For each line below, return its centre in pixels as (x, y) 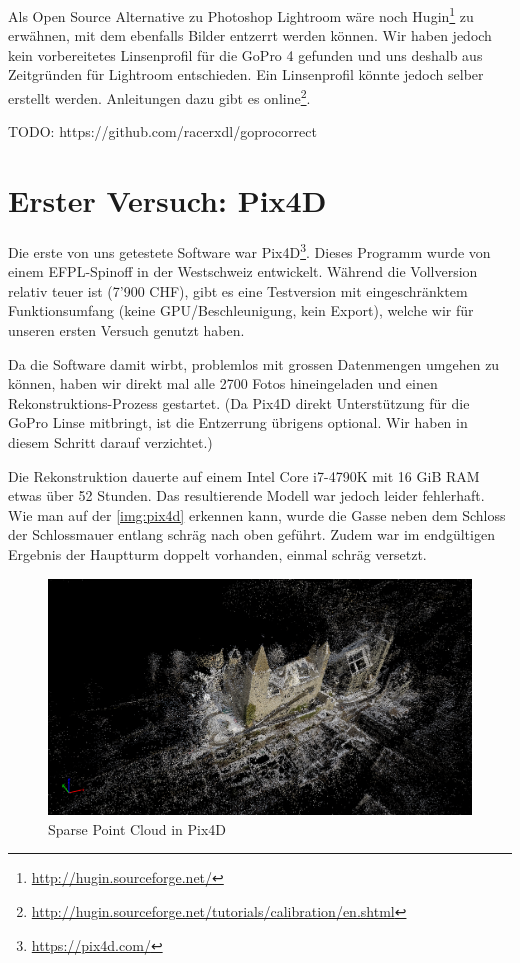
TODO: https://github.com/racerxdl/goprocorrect (162, 131)
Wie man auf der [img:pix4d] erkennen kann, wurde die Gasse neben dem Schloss (257, 514)
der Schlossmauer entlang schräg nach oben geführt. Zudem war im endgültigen (251, 534)
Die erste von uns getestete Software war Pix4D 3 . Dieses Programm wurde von (249, 250)
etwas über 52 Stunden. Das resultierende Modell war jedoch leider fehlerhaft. (246, 495)
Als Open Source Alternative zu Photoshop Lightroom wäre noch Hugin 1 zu (241, 14)
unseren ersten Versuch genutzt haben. (126, 330)
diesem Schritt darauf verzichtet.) (110, 442)
